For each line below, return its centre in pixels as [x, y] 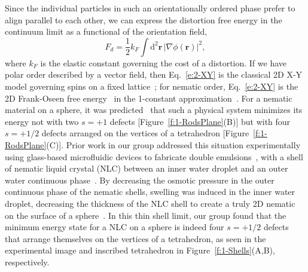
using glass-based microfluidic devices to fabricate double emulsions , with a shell [154, 156]
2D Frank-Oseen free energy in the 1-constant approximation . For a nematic [149, 98]
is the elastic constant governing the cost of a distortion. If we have [164, 62]
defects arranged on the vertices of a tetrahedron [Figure [145, 133]
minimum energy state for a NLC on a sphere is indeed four [115, 227]
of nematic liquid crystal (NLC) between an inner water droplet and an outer [147, 168]
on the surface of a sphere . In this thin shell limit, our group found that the [146, 215]
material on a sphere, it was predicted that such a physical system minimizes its [154, 110]
